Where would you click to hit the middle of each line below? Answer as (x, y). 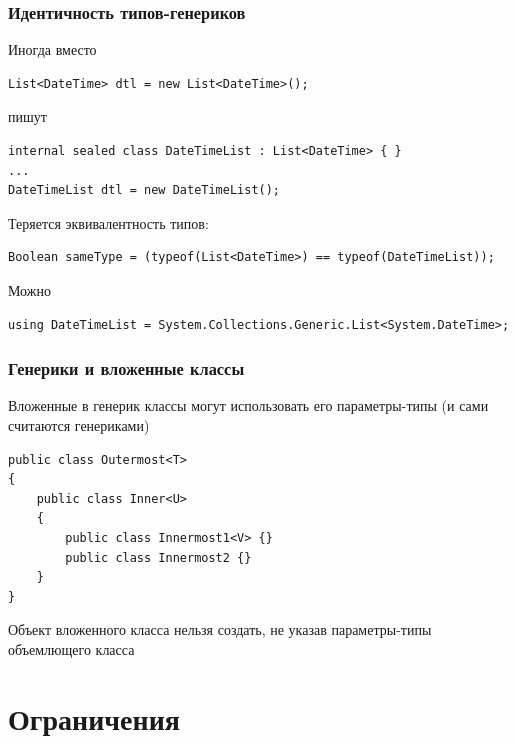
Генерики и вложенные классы (126, 368)
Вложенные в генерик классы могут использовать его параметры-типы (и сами (248, 405)
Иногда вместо (52, 49)
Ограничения (94, 717)
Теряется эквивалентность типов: (108, 222)
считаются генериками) (79, 424)
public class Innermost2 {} (158, 557)
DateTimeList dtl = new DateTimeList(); (144, 190)
